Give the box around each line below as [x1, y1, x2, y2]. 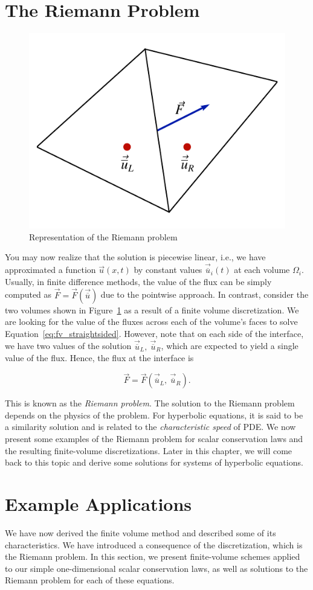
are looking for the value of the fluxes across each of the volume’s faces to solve [5, 315, 298, 328]
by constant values [134, 263, 202, 276]
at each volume [234, 263, 290, 276]
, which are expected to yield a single [161, 339, 298, 352]
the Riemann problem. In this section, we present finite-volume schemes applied [5, 550, 300, 563]
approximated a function [5, 263, 96, 276]
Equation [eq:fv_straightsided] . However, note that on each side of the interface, [5, 327, 304, 339]
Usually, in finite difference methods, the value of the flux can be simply [5, 275, 272, 287]
